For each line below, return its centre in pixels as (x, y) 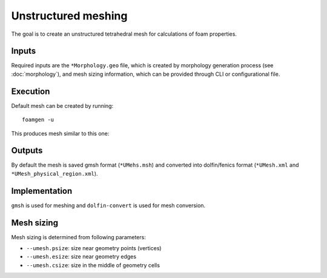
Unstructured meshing (69, 16)
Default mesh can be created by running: (62, 105)
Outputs (27, 151)
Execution (31, 91)
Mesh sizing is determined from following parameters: (79, 237)
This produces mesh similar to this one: (60, 133)
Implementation (42, 191)
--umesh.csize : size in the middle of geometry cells (93, 265)
